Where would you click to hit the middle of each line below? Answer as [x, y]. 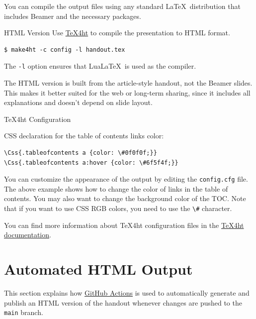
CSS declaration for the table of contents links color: [84, 136]
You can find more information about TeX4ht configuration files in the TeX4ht [124, 225]
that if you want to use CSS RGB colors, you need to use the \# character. [118, 208]
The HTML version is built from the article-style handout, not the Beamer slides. [128, 83]
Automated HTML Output [98, 269]
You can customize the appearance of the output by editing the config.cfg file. [126, 179]
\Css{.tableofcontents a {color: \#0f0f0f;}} [81, 153]
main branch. [24, 312]
